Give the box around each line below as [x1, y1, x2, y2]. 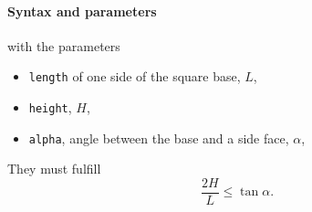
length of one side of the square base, [28, 67, 241, 86]
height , [28, 98, 72, 117]
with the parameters [7, 36, 120, 55]
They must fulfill [7, 159, 101, 178]
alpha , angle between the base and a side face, [28, 128, 289, 147]
